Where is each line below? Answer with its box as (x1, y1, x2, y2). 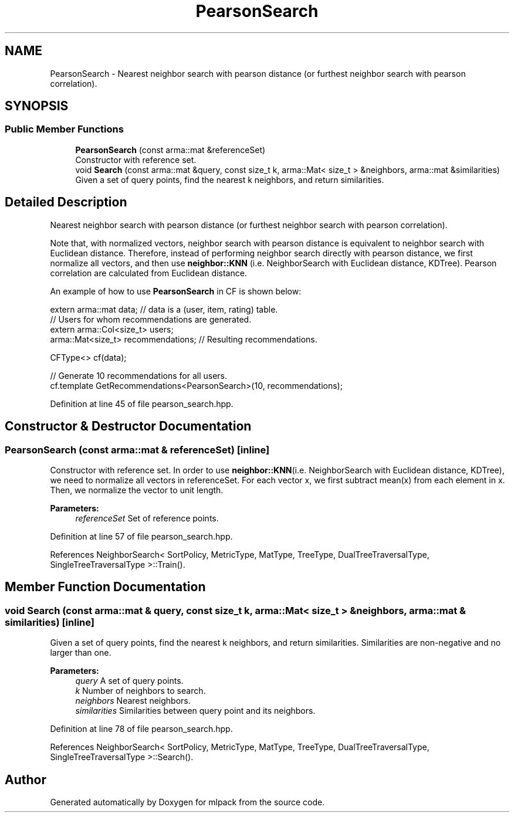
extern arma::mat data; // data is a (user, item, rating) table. (50, 304, 278, 314)
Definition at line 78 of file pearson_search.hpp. (50, 724, 233, 734)
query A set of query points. (75, 676, 184, 686)
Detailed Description (5, 195, 127, 210)
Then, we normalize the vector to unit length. (50, 484, 224, 495)
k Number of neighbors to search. (75, 686, 206, 696)
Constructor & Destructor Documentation (5, 419, 252, 434)
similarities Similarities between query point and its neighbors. (75, 706, 316, 716)
